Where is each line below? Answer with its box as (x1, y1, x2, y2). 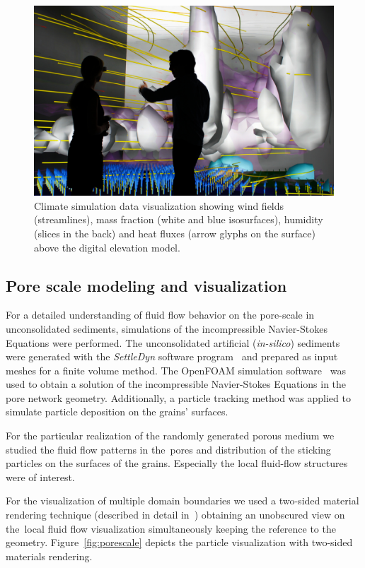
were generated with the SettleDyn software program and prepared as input (6, 349, 338, 364)
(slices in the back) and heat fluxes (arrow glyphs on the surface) (34, 225, 315, 240)
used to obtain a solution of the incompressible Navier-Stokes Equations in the (6, 377, 347, 391)
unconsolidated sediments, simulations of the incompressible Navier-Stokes (6, 321, 328, 336)
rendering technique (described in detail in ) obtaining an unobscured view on (6, 507, 345, 522)
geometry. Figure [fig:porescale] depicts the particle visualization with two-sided (6, 535, 353, 550)
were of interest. (6, 469, 75, 484)
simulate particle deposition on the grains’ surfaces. (6, 404, 228, 419)
